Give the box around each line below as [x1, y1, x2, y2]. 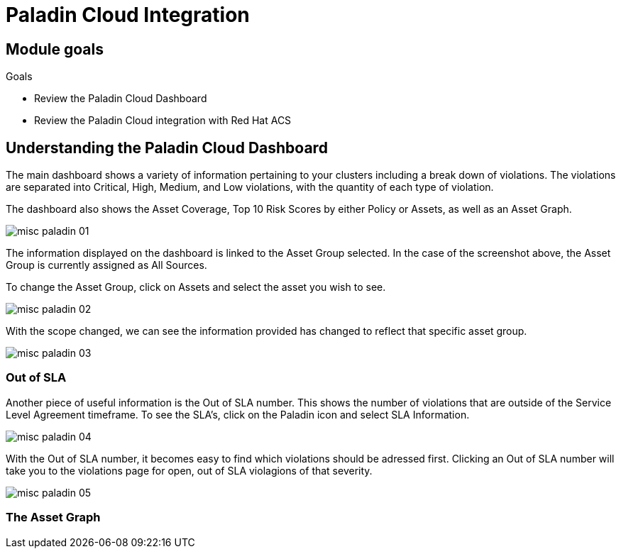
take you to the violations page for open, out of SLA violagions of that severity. [6, 464, 373, 477]
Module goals [6, 40, 104, 58]
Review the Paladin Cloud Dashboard [34, 92, 207, 105]
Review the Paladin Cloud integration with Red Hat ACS [34, 114, 292, 127]
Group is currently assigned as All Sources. [6, 259, 207, 272]
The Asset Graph [6, 510, 101, 525]
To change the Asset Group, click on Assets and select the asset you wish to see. [6, 281, 386, 294]
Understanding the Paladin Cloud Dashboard [6, 138, 328, 157]
